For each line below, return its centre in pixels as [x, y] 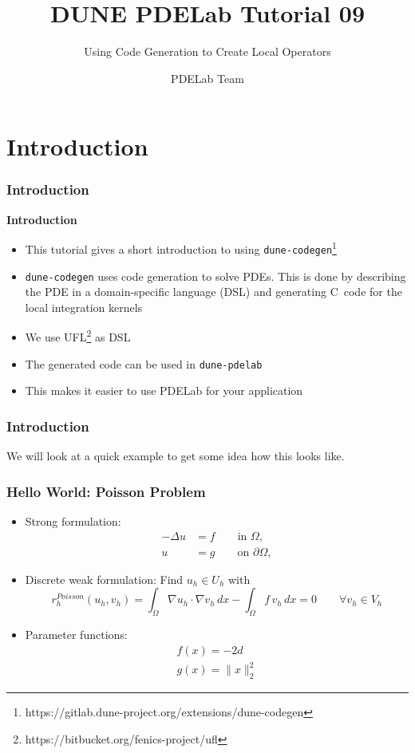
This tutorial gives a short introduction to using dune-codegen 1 [181, 248]
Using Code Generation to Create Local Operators [207, 51]
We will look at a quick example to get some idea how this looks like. [176, 456]
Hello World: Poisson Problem [106, 491]
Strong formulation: [73, 521]
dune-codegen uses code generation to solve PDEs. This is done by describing [215, 276]
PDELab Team [207, 78]
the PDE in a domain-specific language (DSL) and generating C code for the [213, 292]
